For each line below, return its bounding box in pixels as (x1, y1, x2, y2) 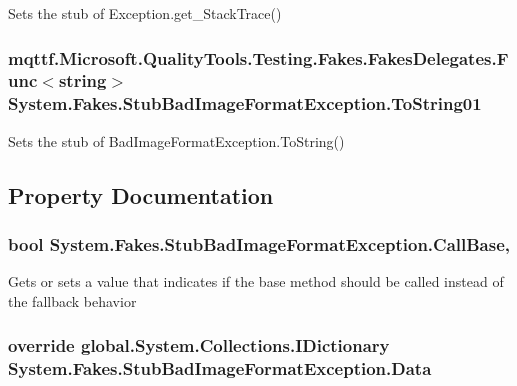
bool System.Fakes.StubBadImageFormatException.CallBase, (8, 231, 511, 256)
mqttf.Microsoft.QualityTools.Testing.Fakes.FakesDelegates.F (8, 45, 509, 70)
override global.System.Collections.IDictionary (8, 333, 390, 358)
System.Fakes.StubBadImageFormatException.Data (8, 356, 432, 381)
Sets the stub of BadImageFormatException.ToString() (8, 130, 345, 151)
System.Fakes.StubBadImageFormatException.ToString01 (8, 91, 482, 116)
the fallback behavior (8, 290, 137, 311)
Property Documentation (8, 179, 274, 210)
